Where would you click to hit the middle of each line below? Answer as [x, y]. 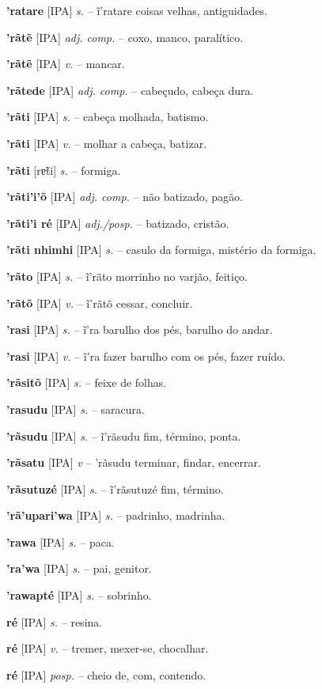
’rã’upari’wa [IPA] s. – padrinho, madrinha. [116, 515]
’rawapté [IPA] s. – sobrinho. [79, 595]
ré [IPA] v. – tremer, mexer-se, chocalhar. [108, 648]
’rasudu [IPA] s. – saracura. [76, 409]
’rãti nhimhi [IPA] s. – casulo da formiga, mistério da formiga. [161, 250]
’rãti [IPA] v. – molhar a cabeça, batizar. [107, 143]
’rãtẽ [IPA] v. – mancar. [66, 64]
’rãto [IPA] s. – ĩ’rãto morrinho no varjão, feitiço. [127, 276]
